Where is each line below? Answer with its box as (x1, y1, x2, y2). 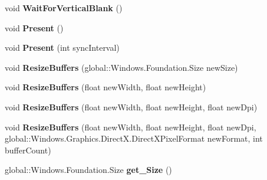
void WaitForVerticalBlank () (5, 2, 123, 14)
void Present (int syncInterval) (5, 41, 120, 54)
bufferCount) (5, 143, 51, 156)
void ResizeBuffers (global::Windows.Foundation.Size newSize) (5, 61, 238, 73)
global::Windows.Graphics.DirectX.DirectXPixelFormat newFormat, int (5, 132, 263, 145)
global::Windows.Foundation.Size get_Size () (5, 163, 172, 176)
